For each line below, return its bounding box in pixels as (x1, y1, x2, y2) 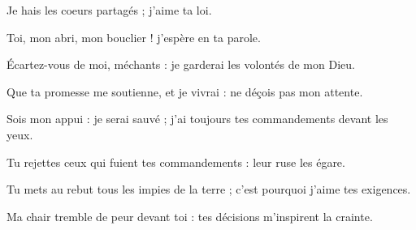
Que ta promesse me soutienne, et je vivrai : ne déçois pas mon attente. (6, 83, 363, 100)
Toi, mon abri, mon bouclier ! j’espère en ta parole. (6, 28, 261, 45)
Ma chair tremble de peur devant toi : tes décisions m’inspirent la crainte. (6, 207, 373, 224)
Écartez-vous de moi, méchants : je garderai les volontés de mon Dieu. (6, 56, 355, 73)
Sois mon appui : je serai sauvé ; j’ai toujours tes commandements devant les (6, 110, 388, 127)
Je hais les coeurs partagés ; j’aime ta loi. (6, 2, 212, 18)
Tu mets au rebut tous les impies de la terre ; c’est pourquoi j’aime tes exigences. (6, 181, 411, 198)
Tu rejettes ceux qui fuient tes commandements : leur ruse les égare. (6, 153, 345, 170)
